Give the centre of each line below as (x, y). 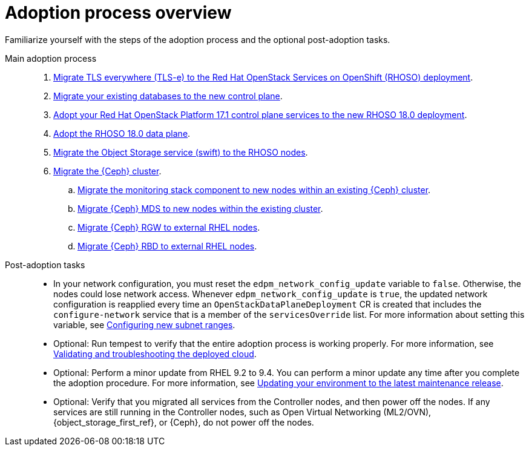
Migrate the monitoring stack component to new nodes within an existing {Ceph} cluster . (254, 189)
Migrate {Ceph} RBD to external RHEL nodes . (167, 246)
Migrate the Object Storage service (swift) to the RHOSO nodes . (181, 152)
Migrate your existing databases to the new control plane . (168, 96)
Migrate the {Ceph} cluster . (107, 171)
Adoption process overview (118, 13)
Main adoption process (51, 58)
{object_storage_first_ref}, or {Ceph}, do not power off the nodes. (184, 422)
